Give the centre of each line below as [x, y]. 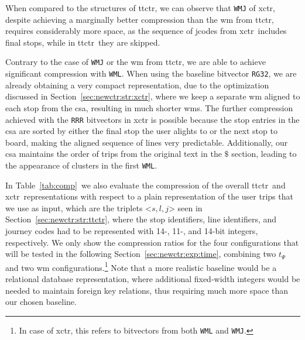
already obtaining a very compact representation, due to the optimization [137, 85]
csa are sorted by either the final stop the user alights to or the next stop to [141, 131]
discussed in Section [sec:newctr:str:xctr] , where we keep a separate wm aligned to [153, 96]
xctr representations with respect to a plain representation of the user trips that [149, 196]
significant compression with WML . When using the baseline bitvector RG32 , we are [151, 73]
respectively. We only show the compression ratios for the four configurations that [152, 242]
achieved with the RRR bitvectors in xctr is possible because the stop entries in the [152, 119]
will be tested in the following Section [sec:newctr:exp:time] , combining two [141, 254]
